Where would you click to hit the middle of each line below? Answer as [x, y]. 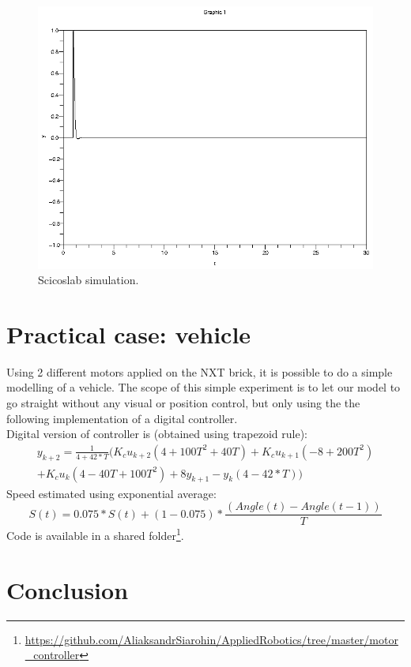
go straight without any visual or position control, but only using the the [183, 403]
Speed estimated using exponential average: [111, 493]
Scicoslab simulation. [89, 280]
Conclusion [68, 589]
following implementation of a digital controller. [122, 418]
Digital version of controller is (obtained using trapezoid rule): [157, 434]
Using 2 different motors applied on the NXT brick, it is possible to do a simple [200, 371]
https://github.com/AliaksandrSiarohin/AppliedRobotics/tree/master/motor [211, 639]
